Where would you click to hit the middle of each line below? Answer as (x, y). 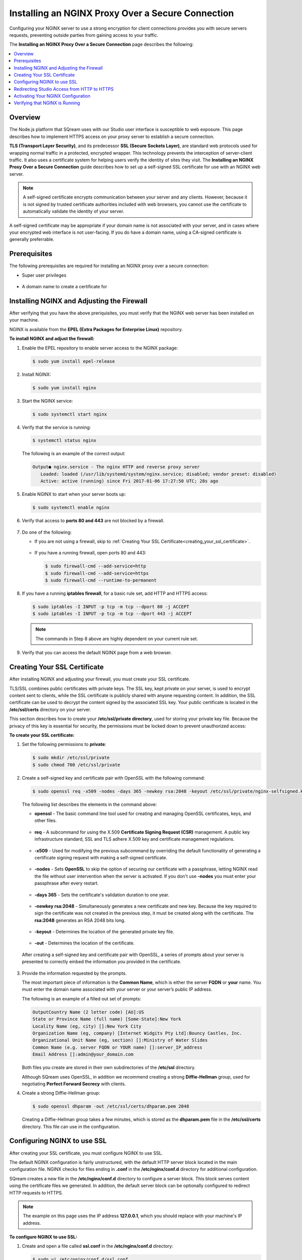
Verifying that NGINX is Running (47, 103)
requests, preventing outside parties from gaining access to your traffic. (84, 35)
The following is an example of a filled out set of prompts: (82, 998)
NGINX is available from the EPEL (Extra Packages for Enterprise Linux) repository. (96, 329)
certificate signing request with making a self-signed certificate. (101, 857)
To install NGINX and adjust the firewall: (52, 339)
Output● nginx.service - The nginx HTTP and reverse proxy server (116, 467)
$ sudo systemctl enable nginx (71, 508)
